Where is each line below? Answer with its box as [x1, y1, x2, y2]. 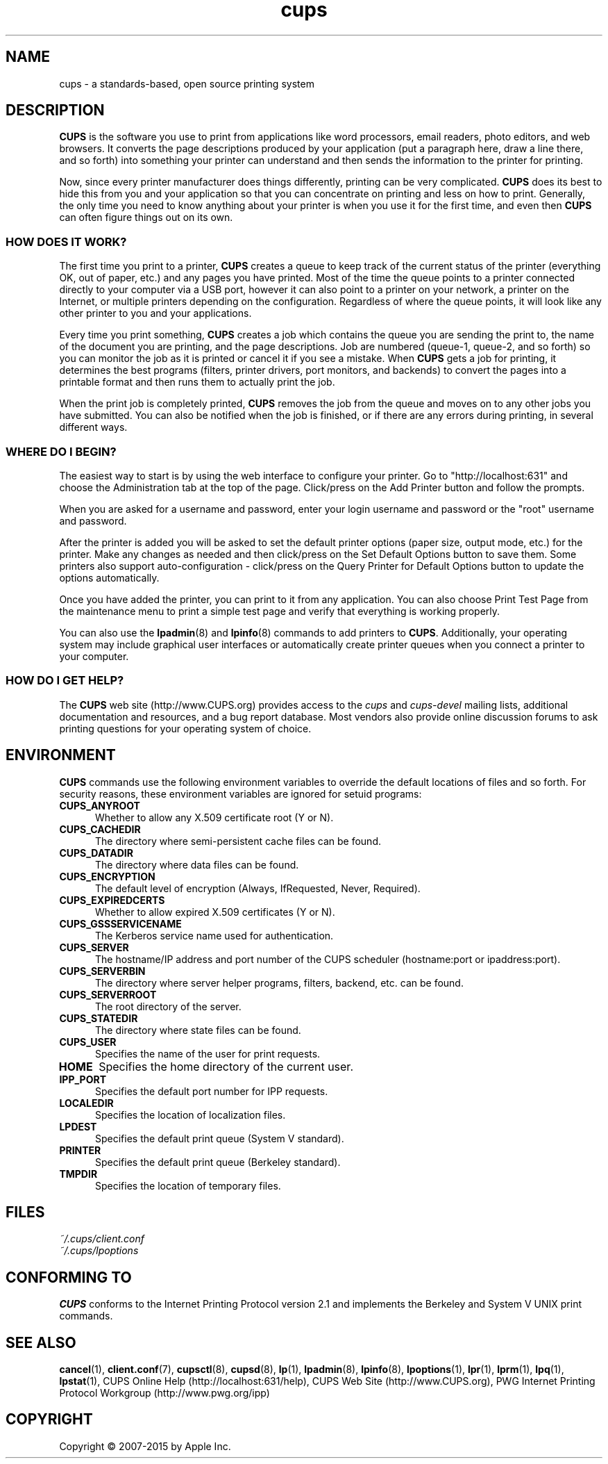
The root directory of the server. [95, 1000, 242, 1012]
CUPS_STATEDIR [59, 1012, 138, 1024]
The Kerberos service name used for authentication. [95, 929, 334, 941]
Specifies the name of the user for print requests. [95, 1047, 321, 1060]
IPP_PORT [59, 1073, 106, 1085]
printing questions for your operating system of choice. [59, 722, 312, 734]
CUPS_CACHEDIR [59, 823, 141, 835]
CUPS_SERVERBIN [59, 964, 146, 977]
